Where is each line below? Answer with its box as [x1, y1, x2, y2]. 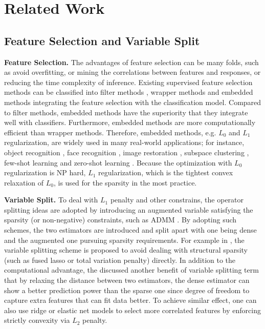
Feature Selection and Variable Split [4, 32, 200, 48]
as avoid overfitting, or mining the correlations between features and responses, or [4, 67, 261, 77]
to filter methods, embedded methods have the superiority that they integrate [4, 107, 248, 117]
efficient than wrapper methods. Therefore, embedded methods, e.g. [4, 127, 216, 137]
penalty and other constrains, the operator [110, 194, 244, 205]
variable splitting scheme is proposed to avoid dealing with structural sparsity [4, 244, 248, 255]
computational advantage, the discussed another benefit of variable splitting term [4, 264, 259, 275]
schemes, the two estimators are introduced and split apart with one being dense [4, 224, 257, 235]
